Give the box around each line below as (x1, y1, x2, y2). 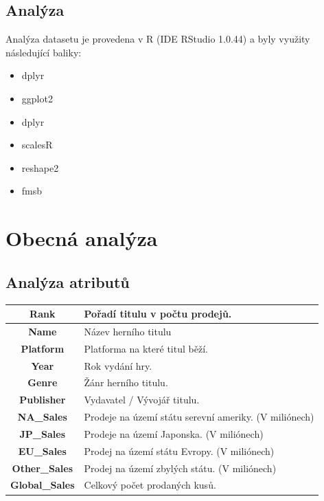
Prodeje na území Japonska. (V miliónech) (84, 426, 264, 441)
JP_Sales (19, 426, 66, 441)
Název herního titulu (84, 324, 172, 338)
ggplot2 (21, 91, 53, 105)
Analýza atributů (5, 271, 130, 292)
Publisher (19, 392, 66, 407)
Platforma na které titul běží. (84, 341, 208, 355)
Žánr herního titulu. (84, 375, 168, 390)
